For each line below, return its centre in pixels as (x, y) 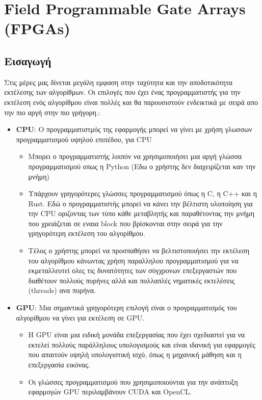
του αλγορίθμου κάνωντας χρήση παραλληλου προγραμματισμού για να (133, 260)
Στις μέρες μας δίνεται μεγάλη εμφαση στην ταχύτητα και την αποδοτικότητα (118, 82)
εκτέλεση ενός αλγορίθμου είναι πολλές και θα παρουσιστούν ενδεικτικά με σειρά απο (131, 102)
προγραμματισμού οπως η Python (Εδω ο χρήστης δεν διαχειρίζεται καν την (142, 166)
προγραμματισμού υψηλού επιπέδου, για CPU (84, 139)
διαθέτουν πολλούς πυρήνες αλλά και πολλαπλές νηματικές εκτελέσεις (132, 280)
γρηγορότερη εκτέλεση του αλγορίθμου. (87, 233)
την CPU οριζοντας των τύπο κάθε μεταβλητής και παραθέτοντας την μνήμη (141, 213)
